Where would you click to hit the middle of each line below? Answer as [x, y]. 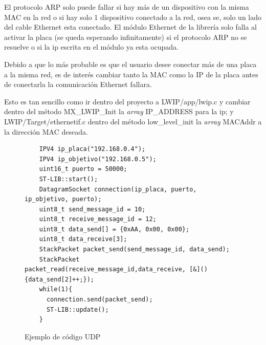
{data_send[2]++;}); [60, 279]
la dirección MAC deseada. [46, 131]
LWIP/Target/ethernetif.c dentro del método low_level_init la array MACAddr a [133, 121]
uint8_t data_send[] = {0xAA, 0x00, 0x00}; [114, 229]
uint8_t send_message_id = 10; [92, 209]
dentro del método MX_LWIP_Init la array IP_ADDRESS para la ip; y [119, 111]
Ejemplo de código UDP [63, 336]
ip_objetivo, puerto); [63, 199]
